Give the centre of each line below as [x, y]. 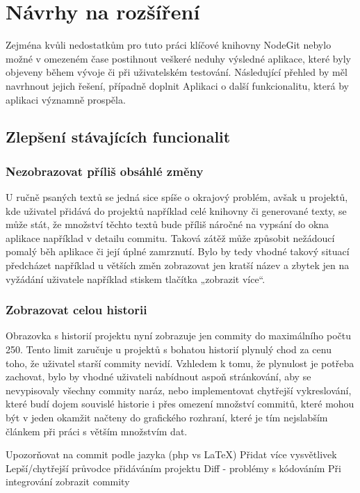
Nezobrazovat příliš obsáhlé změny [105, 171]
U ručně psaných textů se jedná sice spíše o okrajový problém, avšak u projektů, [177, 197]
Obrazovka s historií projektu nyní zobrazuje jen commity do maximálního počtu [178, 336]
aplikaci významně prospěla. [66, 99]
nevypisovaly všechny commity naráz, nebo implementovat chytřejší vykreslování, [179, 390]
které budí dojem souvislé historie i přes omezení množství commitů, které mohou [180, 404]
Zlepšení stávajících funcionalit [118, 137]
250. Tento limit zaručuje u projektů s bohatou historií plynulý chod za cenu [169, 349]
